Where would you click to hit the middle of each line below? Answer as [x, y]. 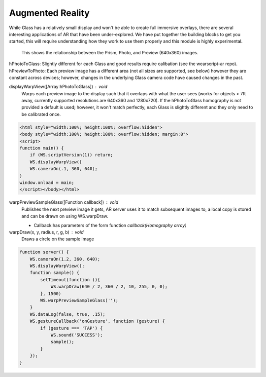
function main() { [42, 148]
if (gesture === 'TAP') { [71, 328]
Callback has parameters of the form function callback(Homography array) [110, 225]
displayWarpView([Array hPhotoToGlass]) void [58, 87]
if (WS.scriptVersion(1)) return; [71, 155]
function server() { [44, 252]
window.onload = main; [47, 182]
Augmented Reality [49, 13]
